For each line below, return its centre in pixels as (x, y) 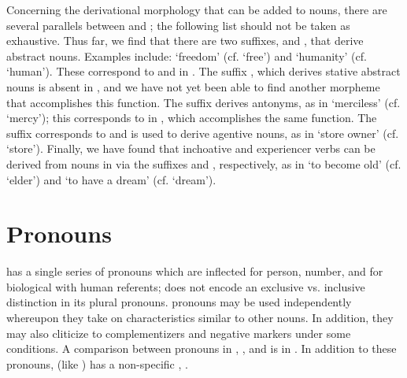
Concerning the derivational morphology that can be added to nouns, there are (197, 9)
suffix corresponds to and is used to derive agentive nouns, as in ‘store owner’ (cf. (203, 133)
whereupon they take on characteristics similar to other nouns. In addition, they (200, 318)
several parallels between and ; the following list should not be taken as (178, 25)
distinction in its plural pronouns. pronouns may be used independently (179, 302)
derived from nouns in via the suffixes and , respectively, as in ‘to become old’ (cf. (204, 163)
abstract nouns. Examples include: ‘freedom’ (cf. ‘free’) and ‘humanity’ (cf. (187, 56)
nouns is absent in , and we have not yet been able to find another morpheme (193, 86)
